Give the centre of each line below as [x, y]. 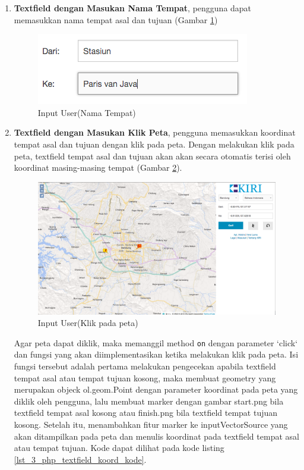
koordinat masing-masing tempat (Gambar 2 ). [98, 167]
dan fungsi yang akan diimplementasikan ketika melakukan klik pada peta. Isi [156, 354]
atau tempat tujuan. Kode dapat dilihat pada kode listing [119, 448]
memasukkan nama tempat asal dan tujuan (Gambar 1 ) [116, 19]
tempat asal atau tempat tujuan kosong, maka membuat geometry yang [145, 377]
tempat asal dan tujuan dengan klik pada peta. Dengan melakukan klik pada [154, 144]
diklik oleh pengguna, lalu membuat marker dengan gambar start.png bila [149, 401]
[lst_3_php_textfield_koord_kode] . [80, 459]
